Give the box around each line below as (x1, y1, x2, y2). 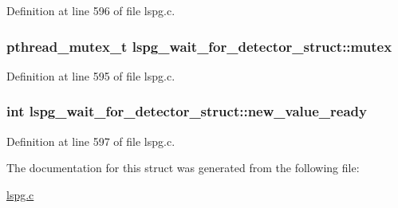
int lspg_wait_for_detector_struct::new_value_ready (6, 101, 367, 121)
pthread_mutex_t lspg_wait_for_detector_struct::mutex (6, 36, 392, 56)
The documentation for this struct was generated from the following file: (6, 159, 360, 176)
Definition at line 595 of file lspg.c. (6, 67, 175, 84)
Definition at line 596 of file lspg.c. (6, 2, 175, 18)
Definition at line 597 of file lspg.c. (6, 132, 175, 149)
